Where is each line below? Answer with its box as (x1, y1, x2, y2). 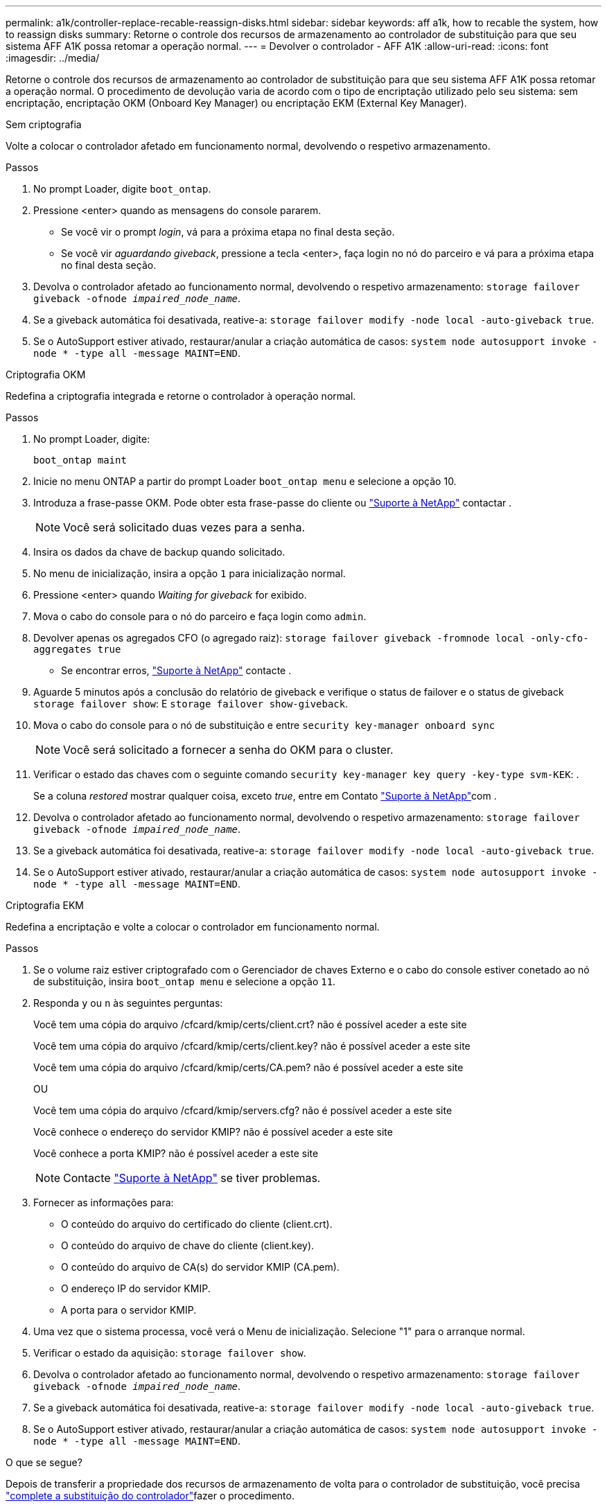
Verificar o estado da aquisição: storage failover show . (33, 1347, 306, 1359)
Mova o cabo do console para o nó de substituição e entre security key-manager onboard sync (33, 719, 495, 731)
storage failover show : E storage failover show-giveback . (33, 698, 349, 710)
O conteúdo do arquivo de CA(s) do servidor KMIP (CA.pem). (61, 1261, 340, 1273)
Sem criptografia (6, 118, 82, 130)
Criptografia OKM (6, 369, 86, 380)
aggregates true (33, 644, 121, 655)
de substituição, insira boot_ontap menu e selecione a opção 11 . (33, 976, 336, 987)
